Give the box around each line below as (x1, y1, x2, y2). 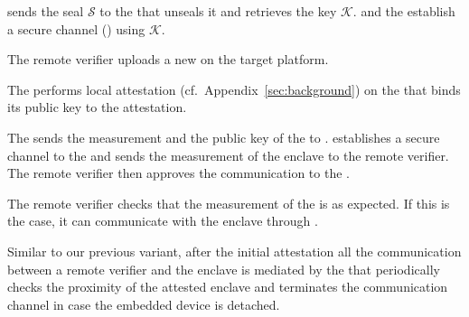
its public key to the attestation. (7, 98, 187, 117)
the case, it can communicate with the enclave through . (7, 211, 318, 230)
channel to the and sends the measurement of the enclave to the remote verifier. (7, 145, 449, 164)
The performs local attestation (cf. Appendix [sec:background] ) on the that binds (7, 79, 461, 98)
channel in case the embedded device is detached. (7, 294, 280, 313)
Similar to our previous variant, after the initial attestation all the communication (7, 241, 462, 260)
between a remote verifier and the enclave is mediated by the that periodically (7, 259, 440, 278)
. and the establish (352, 2, 455, 20)
